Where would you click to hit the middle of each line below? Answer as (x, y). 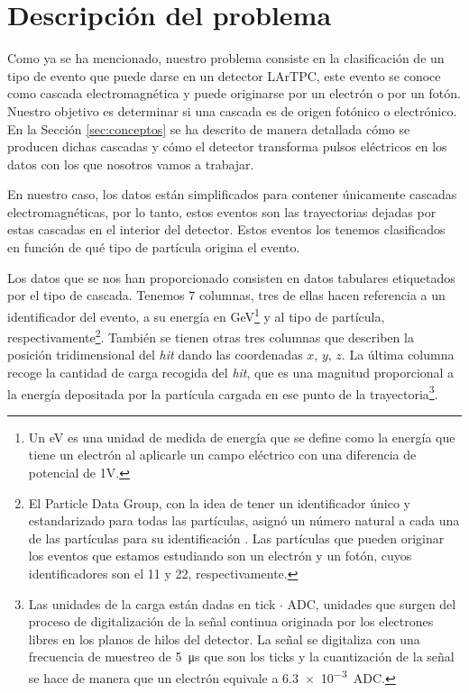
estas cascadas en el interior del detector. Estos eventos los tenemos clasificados (226, 229)
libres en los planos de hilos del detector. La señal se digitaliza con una (224, 638)
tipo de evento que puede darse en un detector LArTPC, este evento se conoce (224, 75)
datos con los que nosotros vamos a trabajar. (131, 164)
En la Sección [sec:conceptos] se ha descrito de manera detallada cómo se (209, 128)
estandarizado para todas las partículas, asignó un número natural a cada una (244, 520)
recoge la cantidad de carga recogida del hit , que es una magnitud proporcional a (231, 372)
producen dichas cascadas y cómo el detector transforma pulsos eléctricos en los (227, 146)
